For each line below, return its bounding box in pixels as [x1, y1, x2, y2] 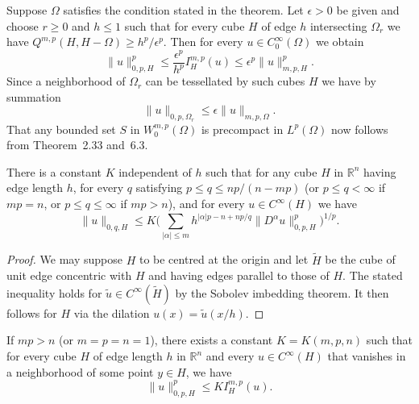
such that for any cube [205, 163, 317, 180]
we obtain [316, 33, 364, 50]
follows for [6, 304, 57, 321]
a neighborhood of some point [6, 363, 154, 380]
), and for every [168, 195, 245, 212]
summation [6, 88, 61, 105]
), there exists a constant [150, 331, 273, 348]
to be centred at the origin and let [139, 251, 309, 268]
